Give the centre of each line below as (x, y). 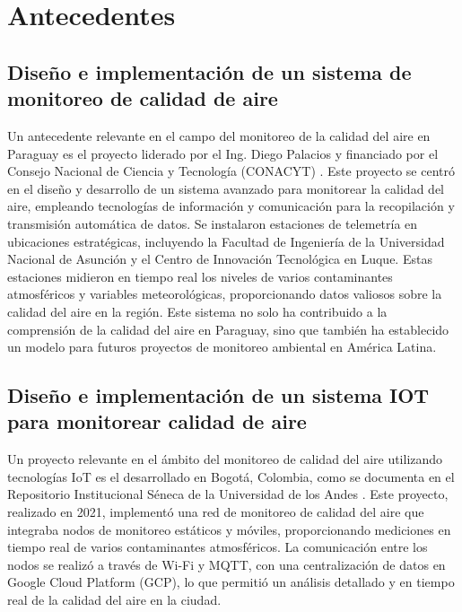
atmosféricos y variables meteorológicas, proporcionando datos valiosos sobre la (225, 294)
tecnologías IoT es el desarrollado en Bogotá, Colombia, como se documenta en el (231, 476)
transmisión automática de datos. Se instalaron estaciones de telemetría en (213, 223)
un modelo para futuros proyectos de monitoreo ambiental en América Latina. (222, 347)
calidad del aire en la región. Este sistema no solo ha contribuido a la (197, 311)
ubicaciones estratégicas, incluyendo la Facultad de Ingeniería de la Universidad (226, 241)
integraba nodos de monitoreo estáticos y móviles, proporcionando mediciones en (229, 529)
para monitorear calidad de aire (157, 421)
